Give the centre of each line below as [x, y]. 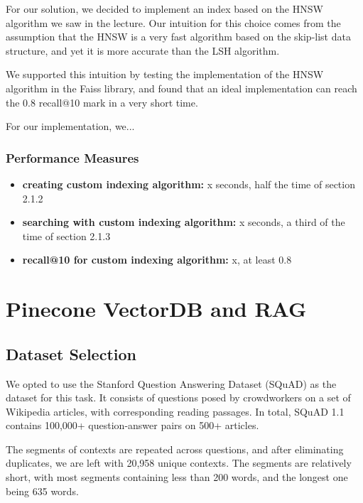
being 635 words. [42, 491]
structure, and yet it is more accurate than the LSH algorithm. [143, 50]
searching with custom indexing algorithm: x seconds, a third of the [184, 222]
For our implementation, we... [70, 126]
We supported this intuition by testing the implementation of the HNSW [165, 74]
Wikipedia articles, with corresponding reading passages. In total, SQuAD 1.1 [175, 411]
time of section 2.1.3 [66, 236]
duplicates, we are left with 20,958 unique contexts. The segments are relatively [179, 463]
